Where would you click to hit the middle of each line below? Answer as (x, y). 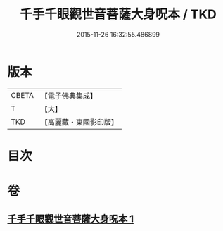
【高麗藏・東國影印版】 (79, 122)
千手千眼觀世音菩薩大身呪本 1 (71, 219)
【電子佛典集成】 (69, 96)
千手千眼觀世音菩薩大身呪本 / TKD (118, 14)
